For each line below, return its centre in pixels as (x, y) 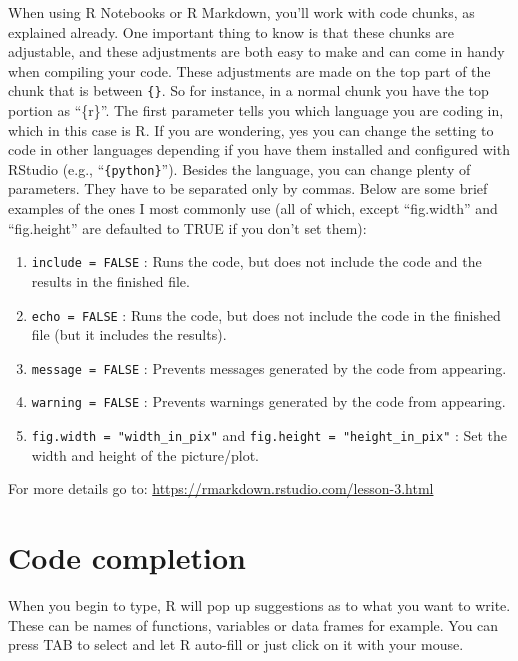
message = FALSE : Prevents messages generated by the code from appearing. (269, 367)
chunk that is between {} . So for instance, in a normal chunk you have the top (248, 90)
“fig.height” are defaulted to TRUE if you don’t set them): (187, 227)
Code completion (127, 557)
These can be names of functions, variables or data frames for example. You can (253, 624)
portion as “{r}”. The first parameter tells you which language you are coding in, (256, 110)
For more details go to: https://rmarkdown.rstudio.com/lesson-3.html (221, 488)
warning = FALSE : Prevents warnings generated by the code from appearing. (268, 401)
